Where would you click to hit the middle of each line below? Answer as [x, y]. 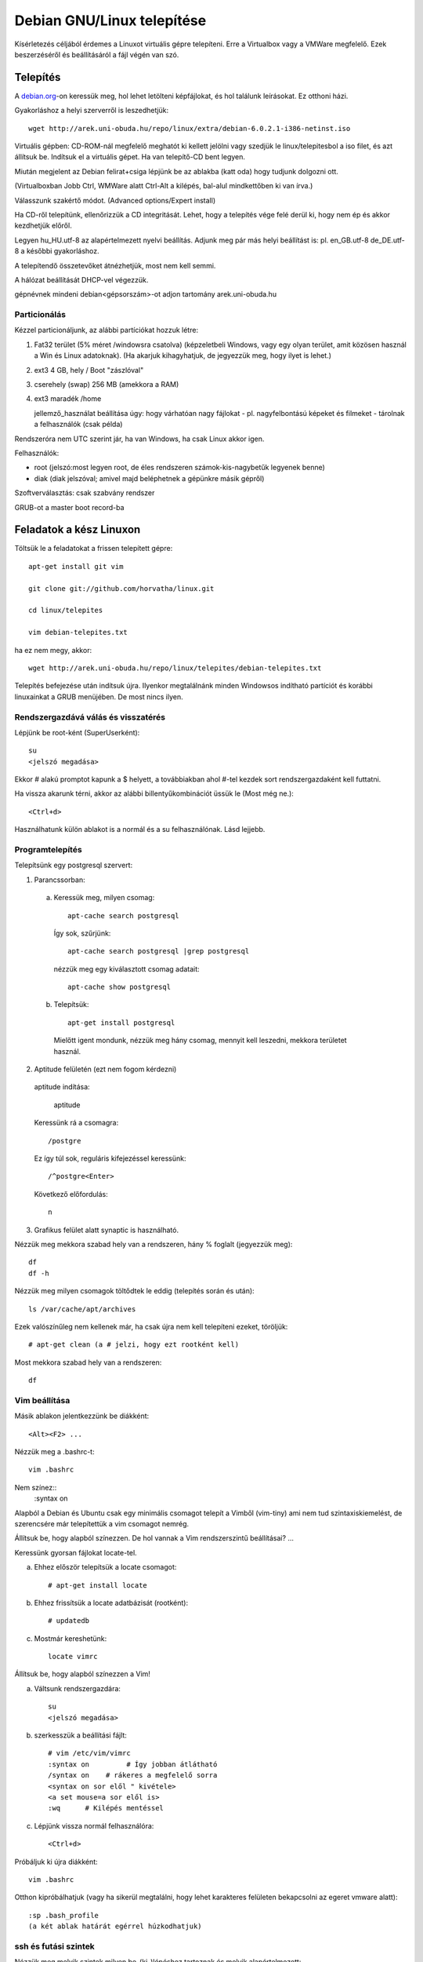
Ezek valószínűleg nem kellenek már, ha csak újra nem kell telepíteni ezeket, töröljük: [151, 1326]
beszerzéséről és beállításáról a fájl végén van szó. [97, 54]
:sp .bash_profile [64, 1915]
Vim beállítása [42, 1400]
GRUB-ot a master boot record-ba [69, 507]
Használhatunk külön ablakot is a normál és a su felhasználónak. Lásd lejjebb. [140, 830]
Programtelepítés [48, 849]
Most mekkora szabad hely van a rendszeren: [88, 1362]
